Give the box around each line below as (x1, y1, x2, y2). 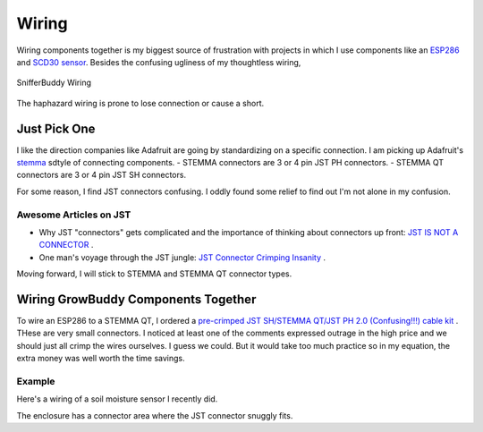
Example (16, 375, 55, 387)
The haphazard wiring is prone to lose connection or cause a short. (16, 97, 264, 108)
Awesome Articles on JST (16, 208, 131, 221)
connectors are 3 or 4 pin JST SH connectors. (16, 170, 187, 181)
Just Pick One (16, 121, 96, 136)
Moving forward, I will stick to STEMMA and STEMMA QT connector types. (16, 268, 292, 279)
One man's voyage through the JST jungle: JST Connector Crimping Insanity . (38, 251, 326, 263)
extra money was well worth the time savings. (16, 353, 185, 364)
